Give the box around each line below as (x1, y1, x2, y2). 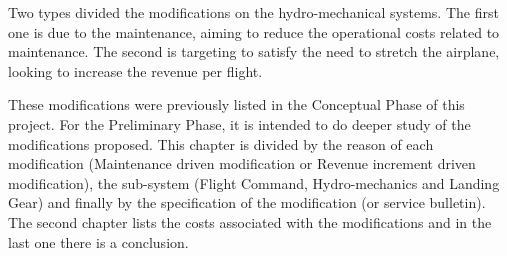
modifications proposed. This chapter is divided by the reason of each (8, 133, 434, 154)
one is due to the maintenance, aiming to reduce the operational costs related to (8, 21, 500, 42)
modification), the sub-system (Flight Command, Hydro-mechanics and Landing (8, 172, 500, 193)
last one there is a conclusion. (8, 231, 189, 252)
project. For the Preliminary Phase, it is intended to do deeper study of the (8, 113, 471, 134)
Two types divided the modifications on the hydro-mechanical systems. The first (8, 2, 499, 22)
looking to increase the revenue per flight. (8, 60, 263, 81)
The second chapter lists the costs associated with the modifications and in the (8, 211, 492, 232)
